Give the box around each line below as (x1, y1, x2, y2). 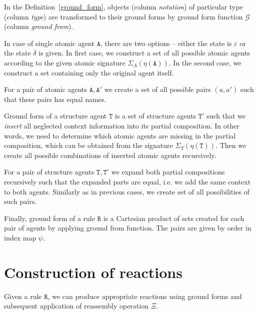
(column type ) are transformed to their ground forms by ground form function (4, 11, 243, 21)
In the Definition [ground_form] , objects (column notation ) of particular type (4, 1, 243, 11)
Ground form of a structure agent (4, 110, 107, 121)
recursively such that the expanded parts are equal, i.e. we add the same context (4, 176, 251, 186)
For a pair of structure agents (4, 166, 94, 177)
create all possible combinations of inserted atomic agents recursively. (4, 149, 216, 160)
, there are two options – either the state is (100, 37, 232, 48)
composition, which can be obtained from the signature (4, 140, 173, 150)
